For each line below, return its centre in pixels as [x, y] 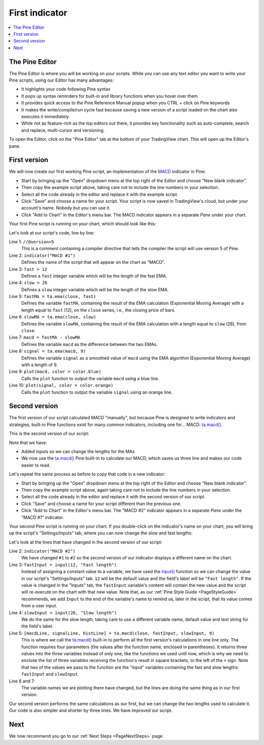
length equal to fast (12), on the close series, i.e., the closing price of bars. [98, 310]
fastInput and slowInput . [50, 674]
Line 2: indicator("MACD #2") [42, 551]
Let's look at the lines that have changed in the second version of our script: [86, 542]
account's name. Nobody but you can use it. [66, 208]
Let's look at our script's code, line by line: [52, 233]
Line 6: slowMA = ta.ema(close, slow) [53, 317]
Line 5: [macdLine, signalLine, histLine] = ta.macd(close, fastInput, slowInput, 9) [112, 633]
